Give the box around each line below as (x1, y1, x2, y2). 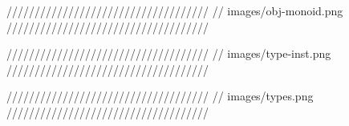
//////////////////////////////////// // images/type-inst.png (6, 45, 331, 62)
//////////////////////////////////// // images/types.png (6, 87, 314, 104)
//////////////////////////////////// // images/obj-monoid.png (6, 2, 343, 18)
